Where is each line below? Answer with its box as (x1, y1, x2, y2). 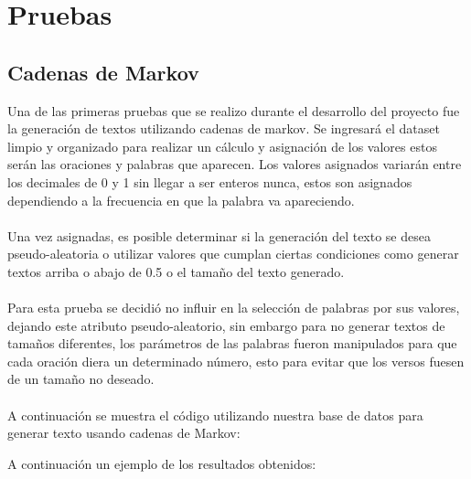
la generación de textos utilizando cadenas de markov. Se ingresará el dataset (7, 119, 440, 138)
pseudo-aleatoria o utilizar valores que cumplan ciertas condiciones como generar (7, 244, 459, 263)
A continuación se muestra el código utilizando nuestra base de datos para (7, 405, 423, 424)
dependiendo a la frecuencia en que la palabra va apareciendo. (7, 190, 355, 209)
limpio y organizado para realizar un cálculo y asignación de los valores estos (7, 136, 437, 155)
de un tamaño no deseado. (7, 369, 155, 389)
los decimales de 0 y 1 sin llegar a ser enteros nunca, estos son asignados (7, 172, 412, 191)
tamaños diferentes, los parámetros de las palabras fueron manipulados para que (7, 334, 457, 353)
